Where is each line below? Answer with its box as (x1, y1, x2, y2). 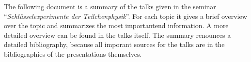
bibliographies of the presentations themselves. (4, 48, 142, 59)
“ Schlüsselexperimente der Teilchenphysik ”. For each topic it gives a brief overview (4, 11, 247, 21)
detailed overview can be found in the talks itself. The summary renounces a (4, 30, 231, 40)
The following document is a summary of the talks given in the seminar (4, 1, 216, 11)
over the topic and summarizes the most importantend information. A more (4, 20, 229, 31)
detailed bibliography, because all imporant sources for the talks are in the (4, 39, 225, 49)
